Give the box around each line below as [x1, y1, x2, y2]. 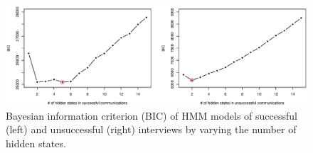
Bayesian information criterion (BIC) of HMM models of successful [6, 108, 297, 123]
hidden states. [6, 135, 66, 150]
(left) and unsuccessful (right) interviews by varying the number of [6, 122, 297, 137]
